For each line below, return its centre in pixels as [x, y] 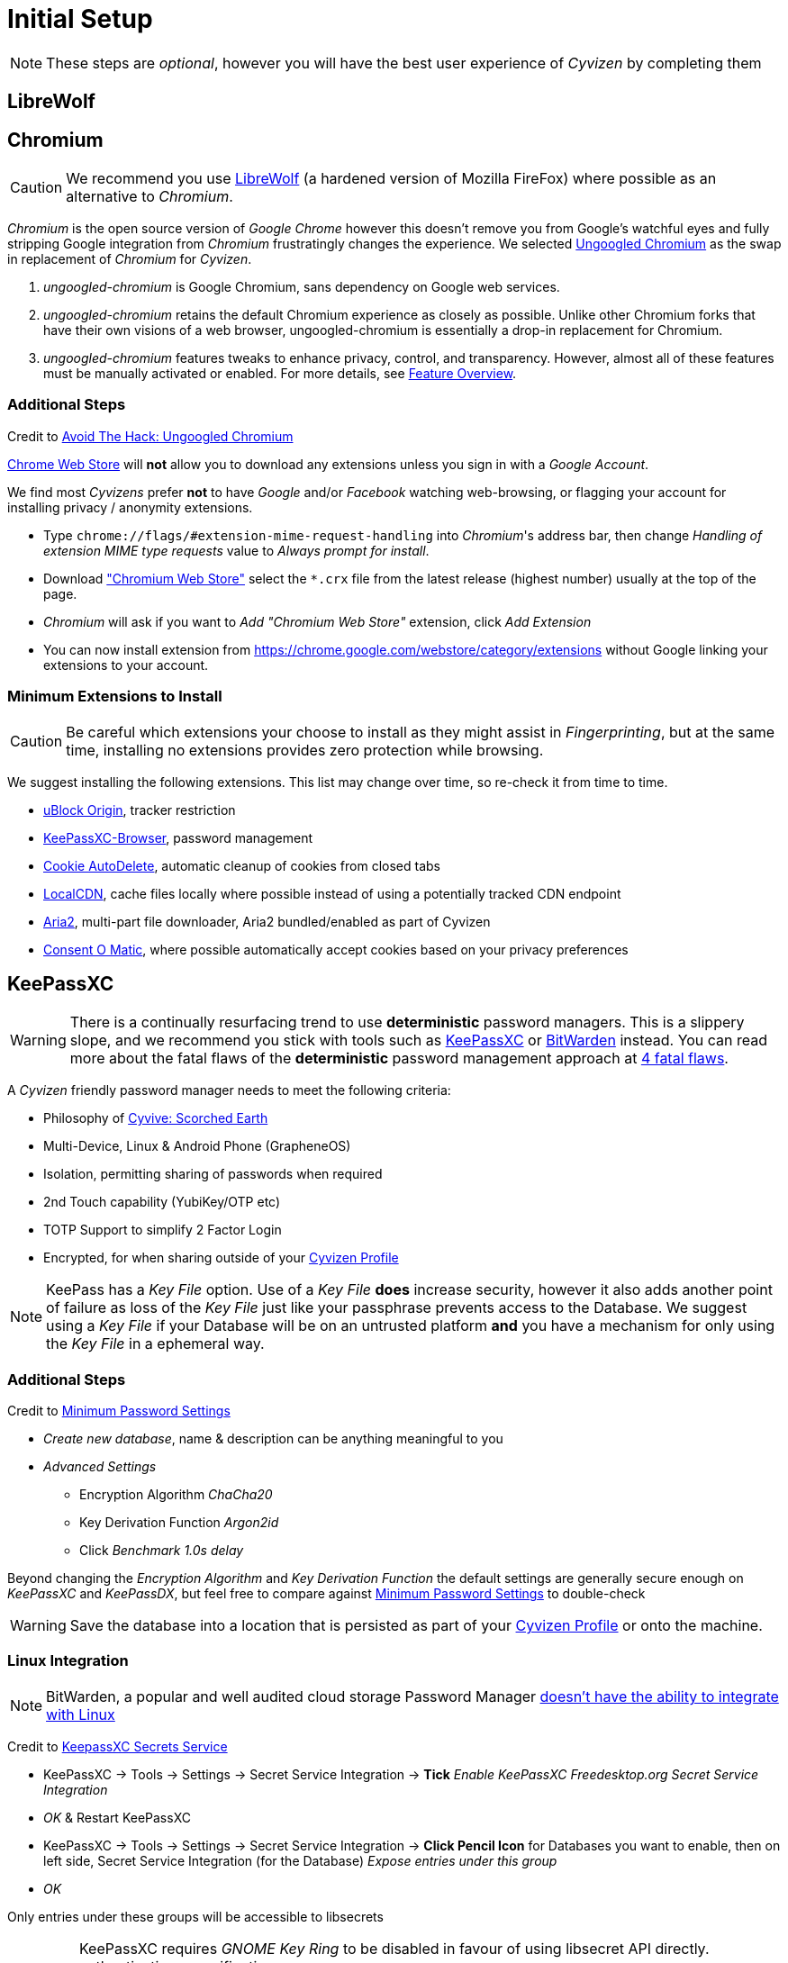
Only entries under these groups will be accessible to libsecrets [195, 1916]
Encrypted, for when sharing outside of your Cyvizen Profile [221, 1258]
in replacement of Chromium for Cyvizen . [130, 259]
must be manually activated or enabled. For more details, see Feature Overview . [280, 374]
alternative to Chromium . [149, 197]
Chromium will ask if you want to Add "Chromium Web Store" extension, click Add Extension [317, 621]
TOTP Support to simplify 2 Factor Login [163, 1230]
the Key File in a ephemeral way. [155, 1344]
